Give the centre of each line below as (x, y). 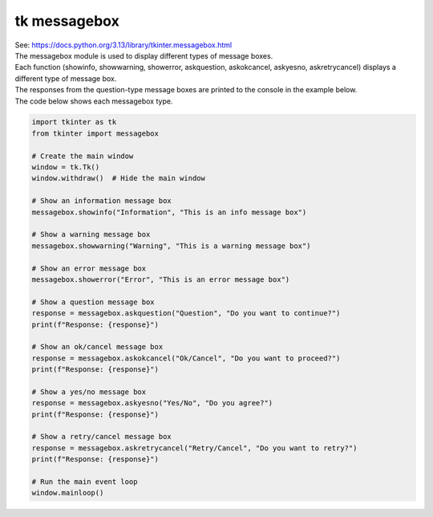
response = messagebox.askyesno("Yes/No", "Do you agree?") (152, 403)
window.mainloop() (68, 493)
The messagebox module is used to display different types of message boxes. (144, 55)
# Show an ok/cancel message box (97, 347)
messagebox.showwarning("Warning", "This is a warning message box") (171, 246)
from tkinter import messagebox (95, 133)
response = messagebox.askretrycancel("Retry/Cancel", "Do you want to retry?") (194, 448)
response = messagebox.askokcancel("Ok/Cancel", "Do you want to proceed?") (186, 358)
